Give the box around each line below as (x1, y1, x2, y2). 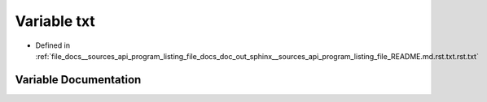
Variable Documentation (15, 73, 142, 87)
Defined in (35, 40, 71, 50)
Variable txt (15, 12, 95, 30)
